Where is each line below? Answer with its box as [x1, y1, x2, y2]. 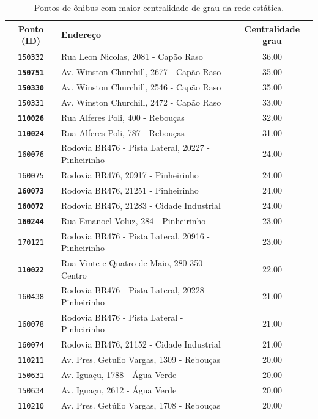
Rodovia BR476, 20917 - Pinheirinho [61, 168, 199, 181]
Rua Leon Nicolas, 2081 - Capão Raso [61, 50, 203, 63]
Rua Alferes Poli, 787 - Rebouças [61, 126, 185, 139]
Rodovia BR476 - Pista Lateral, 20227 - [61, 141, 210, 154]
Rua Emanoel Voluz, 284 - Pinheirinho [61, 214, 206, 227]
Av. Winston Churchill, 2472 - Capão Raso [61, 95, 221, 108]
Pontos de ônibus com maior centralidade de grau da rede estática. [34, 1, 284, 13]
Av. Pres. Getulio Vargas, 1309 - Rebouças [61, 353, 221, 366]
